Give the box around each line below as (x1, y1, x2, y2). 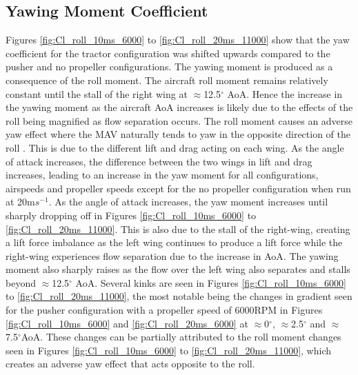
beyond (6, 275, 36, 290)
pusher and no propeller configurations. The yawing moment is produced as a (6, 59, 333, 74)
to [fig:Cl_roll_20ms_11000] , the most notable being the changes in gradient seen (6, 289, 352, 303)
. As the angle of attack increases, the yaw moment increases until (48, 194, 328, 209)
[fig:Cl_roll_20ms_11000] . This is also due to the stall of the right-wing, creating (6, 221, 350, 236)
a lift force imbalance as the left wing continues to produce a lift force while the (6, 235, 343, 250)
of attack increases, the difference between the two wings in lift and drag (6, 154, 312, 168)
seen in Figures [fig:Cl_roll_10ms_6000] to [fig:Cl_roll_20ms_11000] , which (6, 343, 332, 357)
